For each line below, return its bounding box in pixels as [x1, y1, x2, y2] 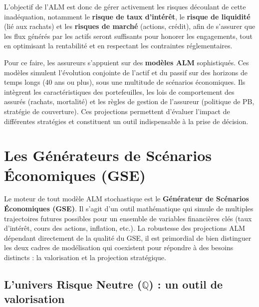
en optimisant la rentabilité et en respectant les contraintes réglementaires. [4, 40, 233, 51]
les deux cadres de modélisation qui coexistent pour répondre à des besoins [4, 242, 234, 253]
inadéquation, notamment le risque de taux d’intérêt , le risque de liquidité [4, 11, 251, 21]
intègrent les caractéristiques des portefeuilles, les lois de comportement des [4, 86, 235, 97]
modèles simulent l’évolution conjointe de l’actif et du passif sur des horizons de [4, 67, 248, 77]
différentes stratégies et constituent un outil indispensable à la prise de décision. [4, 116, 249, 126]
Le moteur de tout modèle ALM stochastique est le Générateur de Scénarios [4, 193, 249, 204]
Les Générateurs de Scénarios [4, 145, 212, 165]
